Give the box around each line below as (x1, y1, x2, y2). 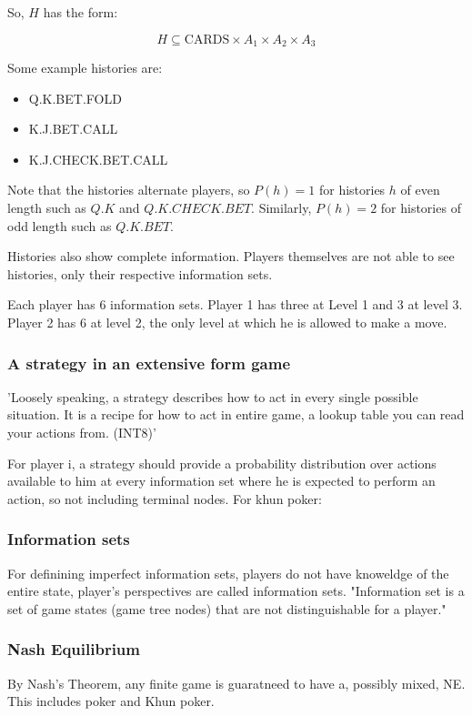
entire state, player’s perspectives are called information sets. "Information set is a (7, 581, 465, 600)
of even (400, 180, 440, 199)
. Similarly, (251, 198, 312, 217)
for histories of (380, 198, 461, 217)
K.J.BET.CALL (28, 119, 118, 138)
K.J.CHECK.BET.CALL (28, 149, 168, 168)
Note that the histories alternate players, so (7, 180, 250, 199)
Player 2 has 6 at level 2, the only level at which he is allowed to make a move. (7, 312, 447, 331)
